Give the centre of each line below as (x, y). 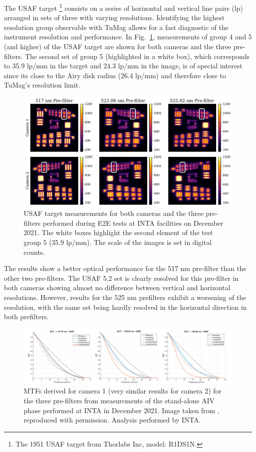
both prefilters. (26, 316)
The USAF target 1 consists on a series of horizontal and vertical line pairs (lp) (124, 7)
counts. (34, 252)
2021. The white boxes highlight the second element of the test (118, 232)
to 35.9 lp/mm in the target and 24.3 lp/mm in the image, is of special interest (123, 66)
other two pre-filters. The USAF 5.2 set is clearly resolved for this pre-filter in (121, 278)
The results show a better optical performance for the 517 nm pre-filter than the (125, 268)
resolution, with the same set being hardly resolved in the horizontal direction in (126, 307)
